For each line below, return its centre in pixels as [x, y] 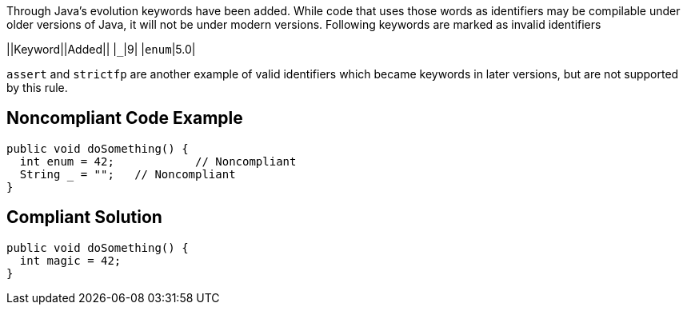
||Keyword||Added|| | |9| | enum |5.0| [101, 49]
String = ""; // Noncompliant [128, 174]
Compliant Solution [84, 217]
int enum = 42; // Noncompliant [158, 161]
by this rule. [37, 88]
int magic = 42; [70, 260]
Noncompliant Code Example [125, 118]
